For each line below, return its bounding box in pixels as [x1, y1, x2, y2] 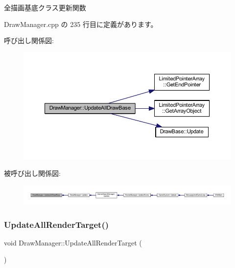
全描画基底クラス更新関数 [4, 2, 86, 12]
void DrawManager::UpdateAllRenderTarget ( [4, 238, 142, 248]
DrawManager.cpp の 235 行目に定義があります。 [4, 19, 158, 29]
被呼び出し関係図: [4, 168, 61, 178]
